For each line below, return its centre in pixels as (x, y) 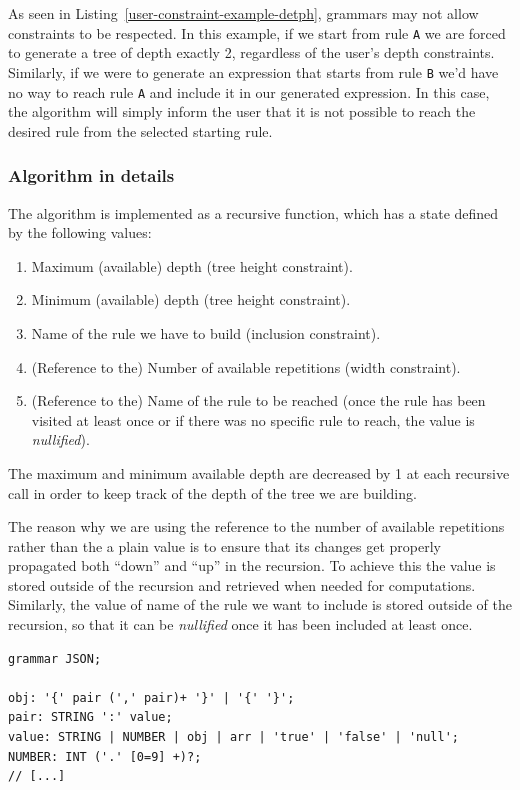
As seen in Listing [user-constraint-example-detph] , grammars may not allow (243, 13)
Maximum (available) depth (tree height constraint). (192, 265)
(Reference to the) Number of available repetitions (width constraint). (246, 366)
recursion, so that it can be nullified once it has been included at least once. (240, 624)
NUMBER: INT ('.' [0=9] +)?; (105, 756)
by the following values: (80, 232)
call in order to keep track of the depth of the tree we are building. (212, 492)
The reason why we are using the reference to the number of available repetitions (256, 526)
